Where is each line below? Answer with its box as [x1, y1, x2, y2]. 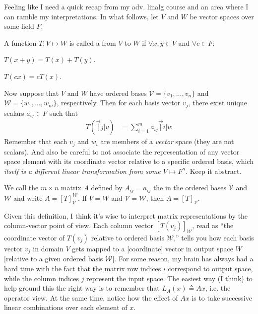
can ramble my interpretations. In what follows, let [4, 11, 159, 21]
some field [4, 21, 34, 31]
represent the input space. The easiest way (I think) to [86, 273, 253, 283]
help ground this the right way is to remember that [4, 283, 160, 293]
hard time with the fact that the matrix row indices [4, 263, 161, 274]
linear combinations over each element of [4, 302, 128, 313]
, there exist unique [188, 97, 247, 108]
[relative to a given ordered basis [4, 253, 103, 264]
